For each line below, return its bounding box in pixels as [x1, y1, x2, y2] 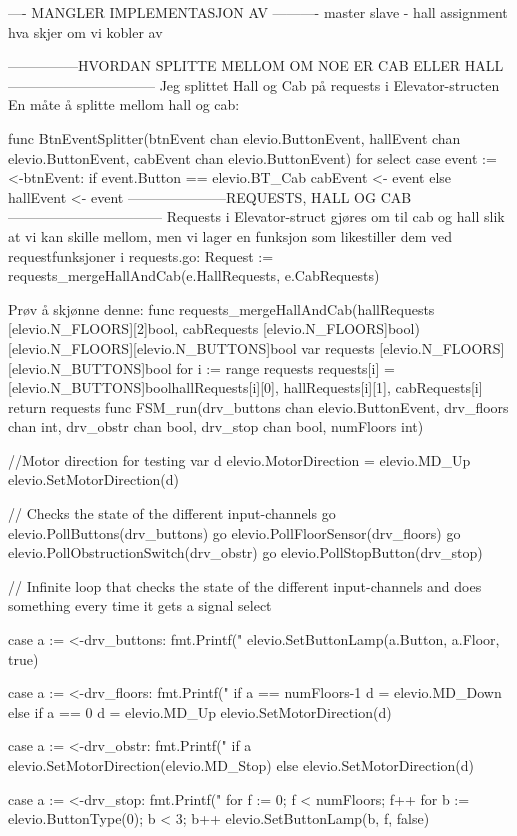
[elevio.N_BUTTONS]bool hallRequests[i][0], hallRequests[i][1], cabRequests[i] [8, 377, 483, 398]
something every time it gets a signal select [8, 595, 272, 616]
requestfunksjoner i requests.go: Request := [8, 245, 274, 266]
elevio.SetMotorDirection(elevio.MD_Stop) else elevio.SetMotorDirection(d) [8, 755, 474, 775]
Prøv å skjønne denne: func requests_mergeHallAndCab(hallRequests [8, 298, 435, 319]
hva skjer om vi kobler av [8, 21, 163, 42]
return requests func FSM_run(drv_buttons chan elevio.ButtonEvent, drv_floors [8, 396, 509, 417]
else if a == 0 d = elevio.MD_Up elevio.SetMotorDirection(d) [8, 701, 392, 722]
